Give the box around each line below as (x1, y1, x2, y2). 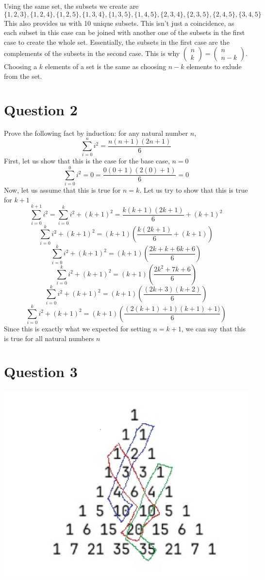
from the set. (4, 71, 42, 81)
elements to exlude (186, 61, 242, 72)
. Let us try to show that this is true (139, 185, 248, 195)
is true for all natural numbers (4, 333, 94, 343)
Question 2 (4, 99, 78, 119)
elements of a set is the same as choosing (45, 61, 166, 72)
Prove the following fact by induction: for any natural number (4, 127, 188, 138)
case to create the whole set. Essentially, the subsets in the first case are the (4, 36, 230, 47)
